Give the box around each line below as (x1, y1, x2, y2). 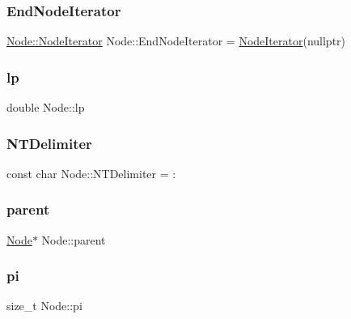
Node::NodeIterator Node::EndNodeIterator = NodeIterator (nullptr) (6, 32, 346, 49)
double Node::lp (6, 99, 85, 116)
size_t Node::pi (6, 297, 82, 314)
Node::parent (41, 231, 106, 248)
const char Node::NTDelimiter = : (6, 164, 176, 181)
